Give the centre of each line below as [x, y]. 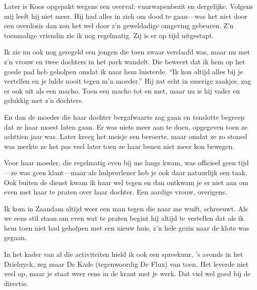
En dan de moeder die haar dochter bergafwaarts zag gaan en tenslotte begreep [124, 117]
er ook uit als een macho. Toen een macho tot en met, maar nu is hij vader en [122, 90]
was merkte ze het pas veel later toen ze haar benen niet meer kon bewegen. [119, 146]
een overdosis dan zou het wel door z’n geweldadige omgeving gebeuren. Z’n [119, 25]
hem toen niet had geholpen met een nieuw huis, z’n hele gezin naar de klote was [127, 227]
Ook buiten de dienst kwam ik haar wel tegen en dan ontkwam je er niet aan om [126, 182]
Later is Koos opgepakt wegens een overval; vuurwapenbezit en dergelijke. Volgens [128, 6]
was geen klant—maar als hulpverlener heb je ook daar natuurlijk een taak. [133, 172]
